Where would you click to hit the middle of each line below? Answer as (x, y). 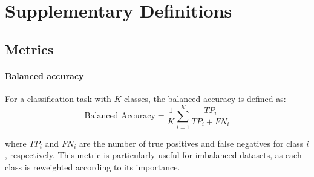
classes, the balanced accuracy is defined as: (205, 98)
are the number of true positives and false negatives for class (191, 143)
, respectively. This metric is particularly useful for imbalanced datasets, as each (153, 155)
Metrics (29, 49)
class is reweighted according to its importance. (93, 166)
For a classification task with (58, 98)
